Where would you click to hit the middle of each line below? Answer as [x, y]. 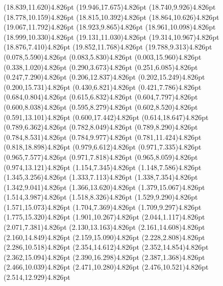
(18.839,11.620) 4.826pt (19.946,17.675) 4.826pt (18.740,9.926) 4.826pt [110, 7]
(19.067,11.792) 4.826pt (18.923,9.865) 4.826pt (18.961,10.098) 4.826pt [110, 27]
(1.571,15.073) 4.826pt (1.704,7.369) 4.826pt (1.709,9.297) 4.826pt [103, 207]
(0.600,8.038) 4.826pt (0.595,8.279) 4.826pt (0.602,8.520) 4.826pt [101, 106]
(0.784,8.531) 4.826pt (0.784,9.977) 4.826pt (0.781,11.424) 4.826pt [103, 137]
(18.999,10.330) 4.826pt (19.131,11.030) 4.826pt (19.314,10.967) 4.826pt [111, 37]
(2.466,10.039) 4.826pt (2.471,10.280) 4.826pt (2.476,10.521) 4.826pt [106, 267]
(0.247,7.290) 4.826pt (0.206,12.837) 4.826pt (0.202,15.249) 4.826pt [104, 77]
